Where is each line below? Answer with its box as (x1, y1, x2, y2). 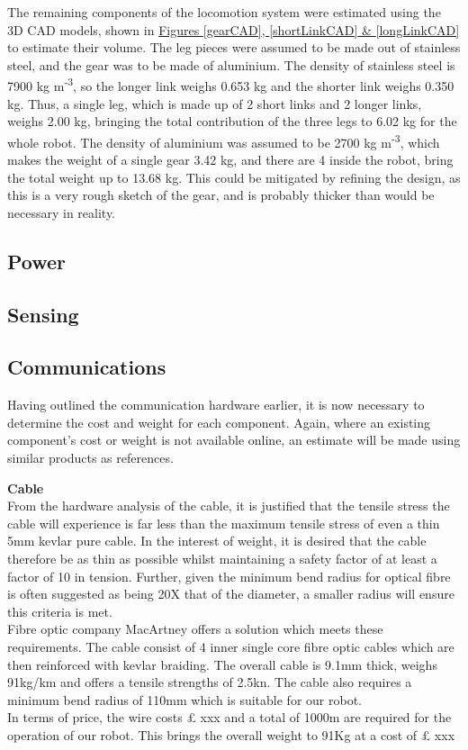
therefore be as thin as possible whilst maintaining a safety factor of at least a (7, 548, 437, 567)
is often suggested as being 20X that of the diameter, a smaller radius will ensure (7, 584, 454, 603)
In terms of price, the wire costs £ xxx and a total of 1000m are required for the (7, 708, 452, 727)
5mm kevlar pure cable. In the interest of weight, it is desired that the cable (7, 531, 427, 550)
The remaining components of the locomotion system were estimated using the (7, 3, 441, 21)
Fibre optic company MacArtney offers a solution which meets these (7, 619, 383, 638)
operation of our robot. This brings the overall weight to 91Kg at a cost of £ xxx (7, 725, 455, 744)
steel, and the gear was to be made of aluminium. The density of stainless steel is (7, 55, 455, 74)
